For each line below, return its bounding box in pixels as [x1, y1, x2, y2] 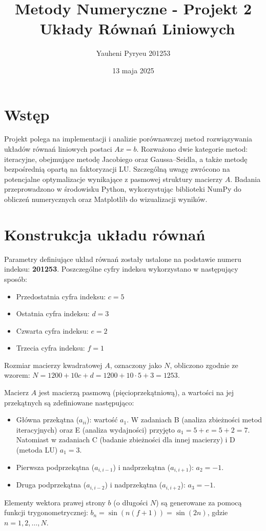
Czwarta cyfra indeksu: [16, 325, 89, 336]
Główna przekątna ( [16, 414, 79, 425]
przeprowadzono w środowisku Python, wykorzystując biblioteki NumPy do [4, 183, 241, 194]
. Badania [230, 173, 261, 184]
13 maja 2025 [112, 65, 154, 75]
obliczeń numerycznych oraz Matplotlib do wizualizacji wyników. [4, 194, 208, 204]
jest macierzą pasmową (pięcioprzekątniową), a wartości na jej [38, 387, 234, 398]
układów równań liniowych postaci [4, 144, 112, 154]
